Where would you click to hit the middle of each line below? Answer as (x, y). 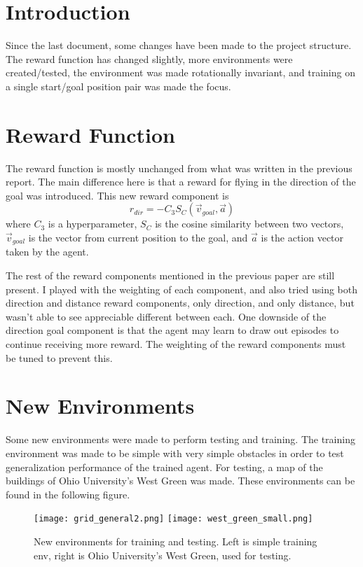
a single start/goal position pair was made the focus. (118, 86)
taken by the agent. (47, 252)
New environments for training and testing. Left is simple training (176, 541)
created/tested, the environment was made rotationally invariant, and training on (180, 72)
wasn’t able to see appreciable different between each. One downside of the (166, 316)
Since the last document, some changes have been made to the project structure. (179, 45)
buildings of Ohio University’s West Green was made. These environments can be (180, 481)
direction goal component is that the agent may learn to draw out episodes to (172, 330)
